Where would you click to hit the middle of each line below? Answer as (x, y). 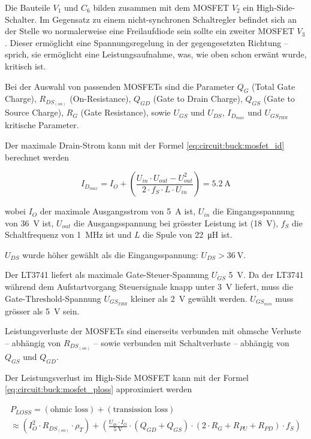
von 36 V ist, (29, 222)
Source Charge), (34, 112)
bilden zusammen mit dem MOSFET (161, 7)
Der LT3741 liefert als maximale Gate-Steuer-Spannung (107, 275)
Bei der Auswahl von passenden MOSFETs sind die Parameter (120, 86)
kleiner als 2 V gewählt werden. (189, 298)
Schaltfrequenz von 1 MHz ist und (68, 234)
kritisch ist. (25, 66)
